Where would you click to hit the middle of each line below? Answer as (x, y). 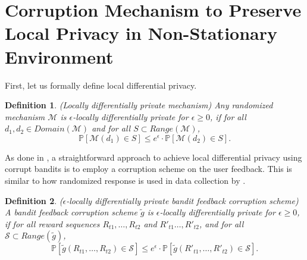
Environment (59, 56)
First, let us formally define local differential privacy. (101, 85)
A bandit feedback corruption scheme (71, 212)
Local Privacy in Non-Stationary (141, 33)
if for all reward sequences (52, 223)
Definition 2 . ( (34, 200)
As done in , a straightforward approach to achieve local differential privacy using (153, 157)
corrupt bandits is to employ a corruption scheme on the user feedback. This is (148, 169)
